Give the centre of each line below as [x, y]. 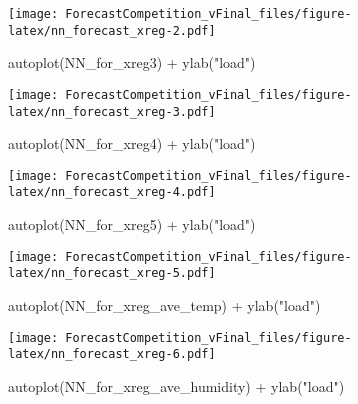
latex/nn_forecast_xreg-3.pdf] [112, 111]
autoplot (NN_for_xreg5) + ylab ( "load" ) [132, 224]
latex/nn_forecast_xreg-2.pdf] [112, 30]
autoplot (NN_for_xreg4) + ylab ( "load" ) [132, 143]
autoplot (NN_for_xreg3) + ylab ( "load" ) [132, 62]
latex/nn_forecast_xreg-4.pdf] [112, 192]
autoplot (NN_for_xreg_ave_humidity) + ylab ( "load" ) [176, 385]
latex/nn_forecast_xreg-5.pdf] [112, 273]
